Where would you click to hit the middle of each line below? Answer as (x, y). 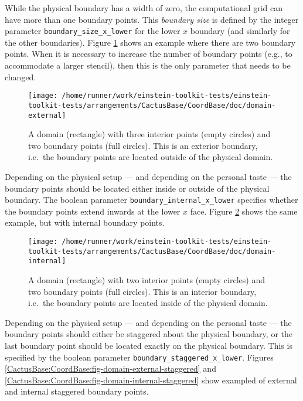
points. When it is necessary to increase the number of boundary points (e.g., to (149, 54)
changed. (21, 77)
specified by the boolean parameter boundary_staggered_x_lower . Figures (139, 357)
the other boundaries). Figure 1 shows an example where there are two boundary (150, 42)
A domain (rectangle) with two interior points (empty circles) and (147, 279)
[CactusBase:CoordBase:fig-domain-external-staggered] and (110, 368)
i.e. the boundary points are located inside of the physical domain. (148, 303)
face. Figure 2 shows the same (244, 211)
